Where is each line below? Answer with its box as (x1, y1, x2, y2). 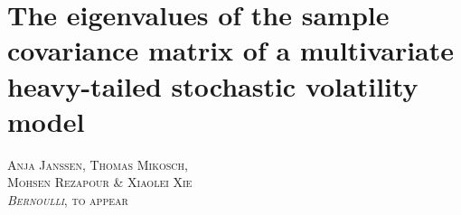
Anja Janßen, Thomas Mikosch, (7, 154, 188, 173)
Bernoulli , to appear (7, 190, 128, 209)
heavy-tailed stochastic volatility (7, 67, 419, 104)
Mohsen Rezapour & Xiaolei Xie (7, 173, 193, 192)
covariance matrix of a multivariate (7, 32, 455, 69)
